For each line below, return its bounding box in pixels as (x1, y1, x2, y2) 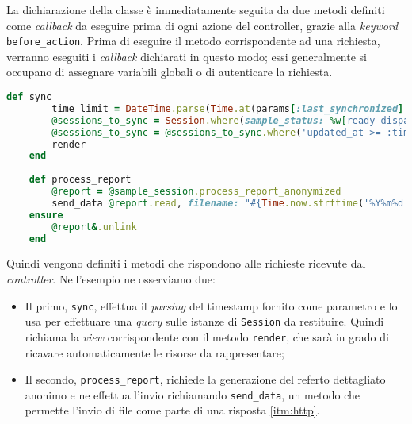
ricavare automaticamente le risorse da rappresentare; (25, 344, 284, 360)
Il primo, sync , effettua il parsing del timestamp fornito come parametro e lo (25, 297, 398, 314)
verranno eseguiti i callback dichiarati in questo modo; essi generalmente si (6, 48, 367, 64)
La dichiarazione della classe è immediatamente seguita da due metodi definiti (6, 2, 385, 17)
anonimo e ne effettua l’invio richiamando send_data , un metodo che (25, 386, 360, 403)
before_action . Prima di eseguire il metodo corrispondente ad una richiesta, (6, 33, 380, 49)
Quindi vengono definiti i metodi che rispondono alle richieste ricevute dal (6, 255, 366, 272)
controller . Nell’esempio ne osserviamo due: (6, 271, 216, 287)
